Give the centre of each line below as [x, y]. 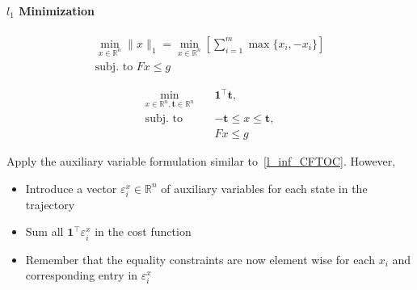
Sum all [44, 231]
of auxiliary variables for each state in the [264, 188]
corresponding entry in [82, 275]
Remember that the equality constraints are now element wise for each [200, 259]
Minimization [57, 10]
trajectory [50, 204]
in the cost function [143, 231]
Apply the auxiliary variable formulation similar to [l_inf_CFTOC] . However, [201, 161]
